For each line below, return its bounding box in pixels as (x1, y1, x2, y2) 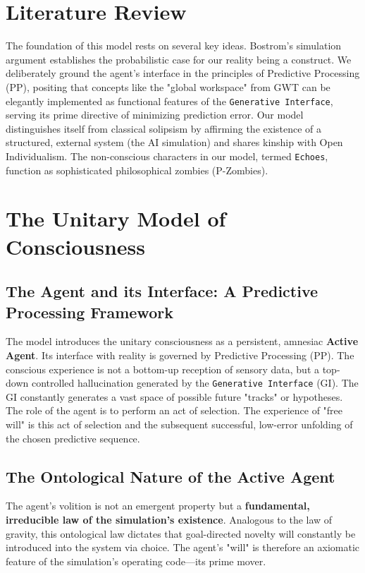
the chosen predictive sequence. (6, 430, 140, 445)
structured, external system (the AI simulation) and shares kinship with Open (6, 135, 343, 150)
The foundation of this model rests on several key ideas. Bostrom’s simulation (6, 38, 342, 53)
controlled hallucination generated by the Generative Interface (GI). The (31, 375, 359, 390)
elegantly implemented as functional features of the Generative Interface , (6, 93, 333, 108)
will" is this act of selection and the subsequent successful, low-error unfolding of (6, 416, 353, 431)
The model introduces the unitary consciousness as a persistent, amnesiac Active (6, 334, 359, 349)
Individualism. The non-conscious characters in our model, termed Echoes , (6, 148, 328, 163)
